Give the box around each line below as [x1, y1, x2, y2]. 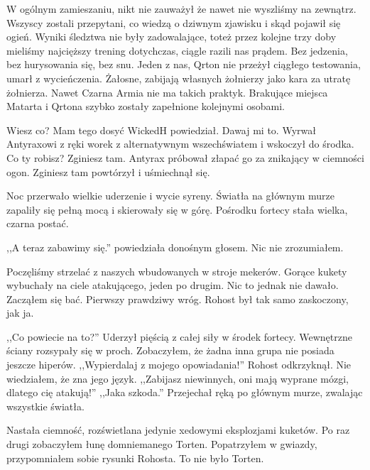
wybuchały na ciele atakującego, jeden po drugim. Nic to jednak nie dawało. [6, 278, 339, 293]
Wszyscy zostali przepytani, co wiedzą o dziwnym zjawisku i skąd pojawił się [6, 15, 341, 30]
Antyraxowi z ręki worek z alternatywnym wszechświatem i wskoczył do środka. [6, 136, 354, 151]
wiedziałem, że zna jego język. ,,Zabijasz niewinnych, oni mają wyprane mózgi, [6, 371, 349, 386]
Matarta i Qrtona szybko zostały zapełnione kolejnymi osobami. [6, 99, 285, 114]
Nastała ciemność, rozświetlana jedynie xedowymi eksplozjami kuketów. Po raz [6, 422, 350, 437]
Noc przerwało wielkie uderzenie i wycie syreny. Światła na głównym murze [6, 188, 334, 203]
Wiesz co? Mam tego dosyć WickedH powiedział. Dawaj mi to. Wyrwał [6, 122, 316, 137]
